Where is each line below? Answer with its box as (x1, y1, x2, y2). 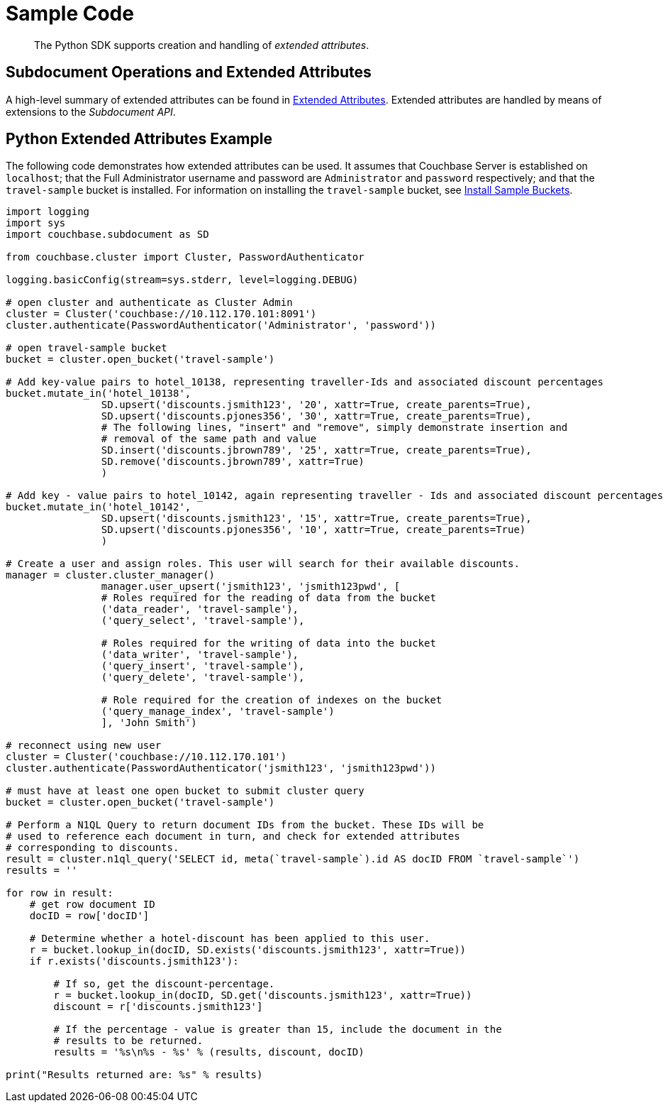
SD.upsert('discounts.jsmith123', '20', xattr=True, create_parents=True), (101, 399, 532, 411)
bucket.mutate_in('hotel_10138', (6, 388, 191, 400)
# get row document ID (29, 899, 155, 911)
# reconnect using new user (6, 740, 162, 752)
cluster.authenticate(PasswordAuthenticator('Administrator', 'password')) (6, 319, 436, 331)
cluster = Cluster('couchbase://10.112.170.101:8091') (6, 308, 317, 320)
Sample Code (6, 1, 134, 26)
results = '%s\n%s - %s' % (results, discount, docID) (53, 1046, 364, 1058)
